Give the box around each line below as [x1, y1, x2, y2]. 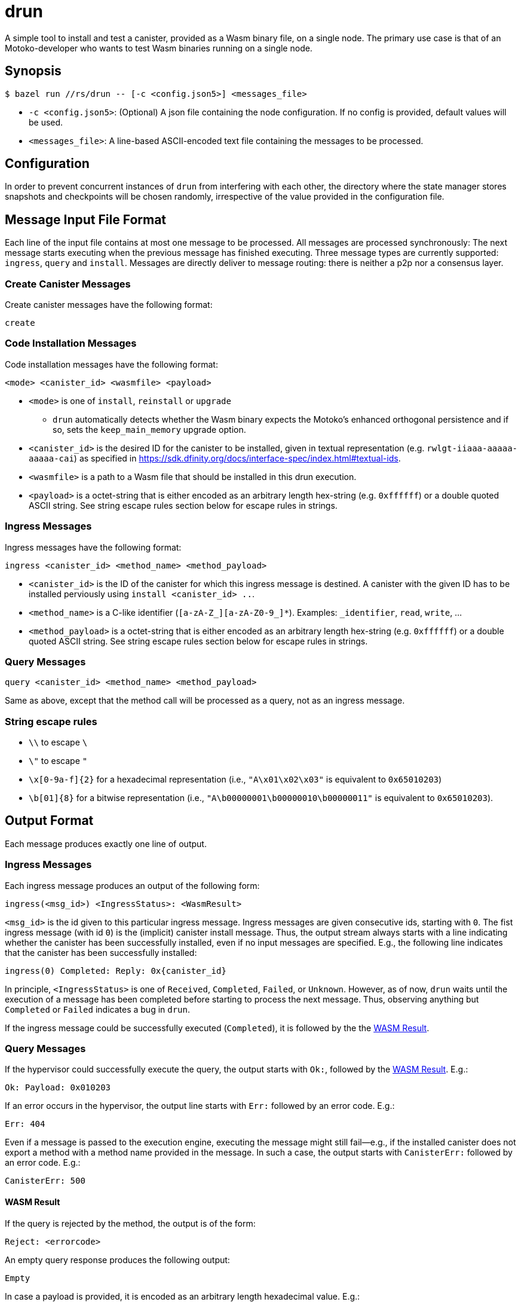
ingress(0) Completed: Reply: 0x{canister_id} [5, 965, 226, 976]
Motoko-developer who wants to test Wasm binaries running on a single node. [5, 42, 312, 53]
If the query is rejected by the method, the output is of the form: [5, 1218, 256, 1228]
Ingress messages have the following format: [5, 542, 182, 552]
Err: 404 [5, 1119, 45, 1129]
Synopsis [5, 63, 62, 79]
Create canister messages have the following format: [5, 299, 213, 310]
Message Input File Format [5, 212, 167, 227]
